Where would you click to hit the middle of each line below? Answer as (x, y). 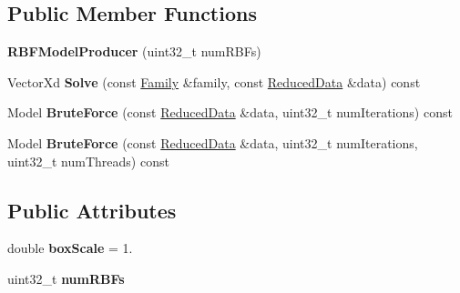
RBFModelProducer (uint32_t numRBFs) (134, 51)
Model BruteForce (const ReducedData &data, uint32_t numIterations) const (230, 112)
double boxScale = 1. (70, 248)
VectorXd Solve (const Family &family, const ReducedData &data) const (214, 81)
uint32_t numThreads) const (88, 161)
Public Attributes (92, 210)
